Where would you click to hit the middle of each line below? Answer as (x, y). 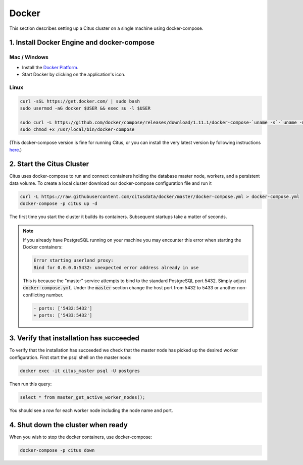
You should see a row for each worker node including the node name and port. (91, 410)
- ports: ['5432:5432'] (63, 308)
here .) (16, 149)
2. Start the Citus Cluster (49, 164)
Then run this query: (31, 384)
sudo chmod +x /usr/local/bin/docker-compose (77, 130)
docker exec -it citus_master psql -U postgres (80, 371)
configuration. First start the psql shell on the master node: (70, 357)
